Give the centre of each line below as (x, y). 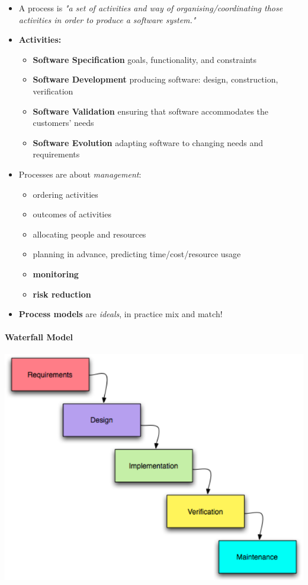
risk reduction (62, 294)
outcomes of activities (72, 214)
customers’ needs (63, 123)
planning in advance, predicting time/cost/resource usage (137, 254)
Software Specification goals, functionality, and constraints (145, 59)
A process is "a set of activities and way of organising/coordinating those (151, 8)
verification (53, 91)
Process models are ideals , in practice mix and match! (121, 314)
